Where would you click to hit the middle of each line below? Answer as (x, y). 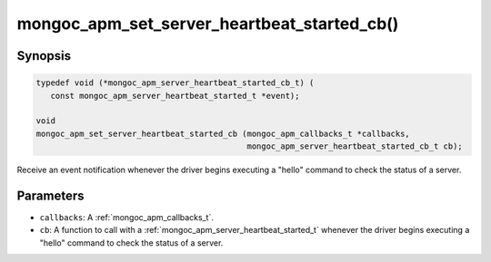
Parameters (50, 195)
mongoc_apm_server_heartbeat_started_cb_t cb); (355, 146)
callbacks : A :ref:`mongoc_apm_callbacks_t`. (126, 217)
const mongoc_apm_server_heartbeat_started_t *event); (175, 96)
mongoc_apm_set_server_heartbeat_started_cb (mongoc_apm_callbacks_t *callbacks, (223, 133)
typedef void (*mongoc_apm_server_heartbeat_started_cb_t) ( (175, 83)
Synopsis (44, 56)
